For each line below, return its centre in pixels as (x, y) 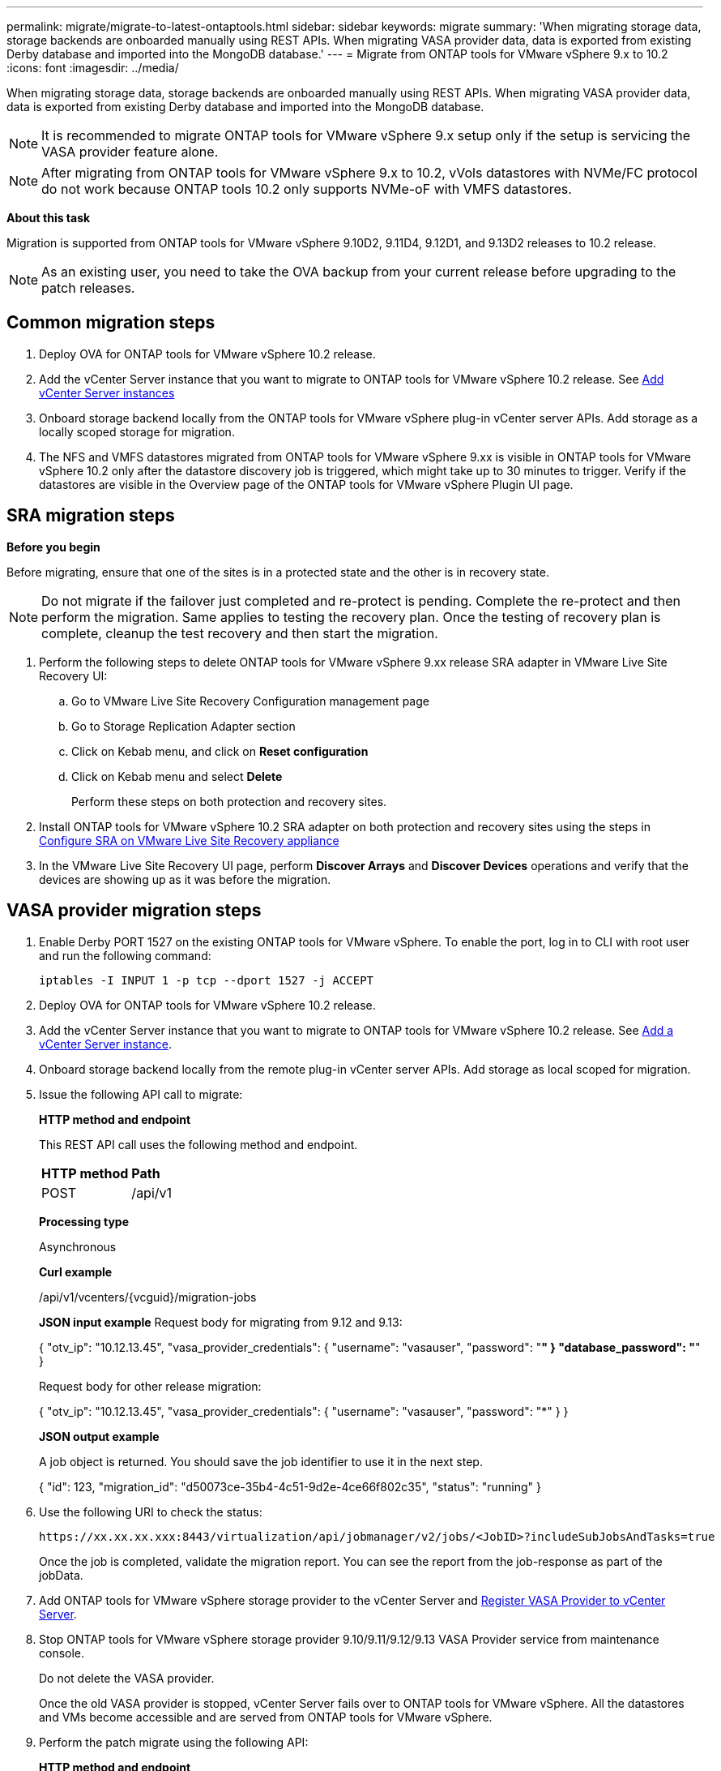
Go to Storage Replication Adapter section (183, 726)
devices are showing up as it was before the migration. (185, 879)
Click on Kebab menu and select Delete (177, 776)
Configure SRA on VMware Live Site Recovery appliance (189, 840)
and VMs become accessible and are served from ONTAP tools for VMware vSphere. (266, 1717)
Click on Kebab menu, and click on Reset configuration (220, 751)
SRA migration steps (91, 516)
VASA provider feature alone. (130, 152)
